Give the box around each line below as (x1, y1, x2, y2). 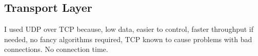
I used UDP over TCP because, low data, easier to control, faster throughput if (4, 24, 254, 34)
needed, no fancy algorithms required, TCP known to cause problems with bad (4, 33, 252, 44)
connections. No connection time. (4, 44, 108, 54)
